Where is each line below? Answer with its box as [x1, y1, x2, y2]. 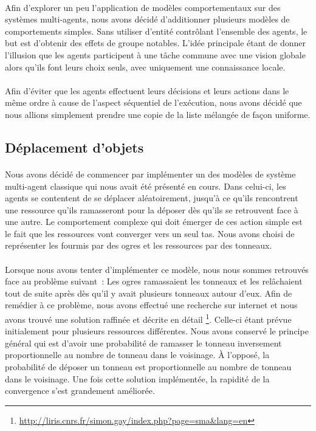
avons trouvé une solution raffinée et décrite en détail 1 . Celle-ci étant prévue [5, 311, 292, 325]
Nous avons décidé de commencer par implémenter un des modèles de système [5, 167, 296, 180]
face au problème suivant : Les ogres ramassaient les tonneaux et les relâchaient [5, 275, 303, 288]
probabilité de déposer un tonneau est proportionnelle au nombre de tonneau [5, 360, 292, 373]
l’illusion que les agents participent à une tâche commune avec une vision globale [5, 48, 306, 61]
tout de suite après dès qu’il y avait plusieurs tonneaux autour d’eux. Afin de [5, 286, 292, 299]
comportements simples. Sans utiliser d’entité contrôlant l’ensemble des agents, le [5, 24, 307, 37]
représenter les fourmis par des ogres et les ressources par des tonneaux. [5, 239, 272, 252]
